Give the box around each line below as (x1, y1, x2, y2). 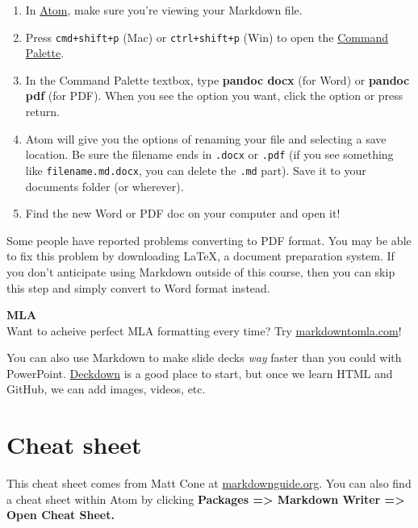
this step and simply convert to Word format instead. (6, 279, 270, 296)
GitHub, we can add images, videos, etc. (6, 380, 206, 397)
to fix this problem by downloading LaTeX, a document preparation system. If (6, 247, 395, 264)
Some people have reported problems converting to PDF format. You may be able (6, 231, 412, 248)
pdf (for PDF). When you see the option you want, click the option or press (25, 87, 403, 104)
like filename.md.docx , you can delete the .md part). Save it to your (25, 161, 366, 178)
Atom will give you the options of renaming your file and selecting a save (25, 130, 387, 147)
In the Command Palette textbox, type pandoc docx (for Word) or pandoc (25, 71, 410, 88)
